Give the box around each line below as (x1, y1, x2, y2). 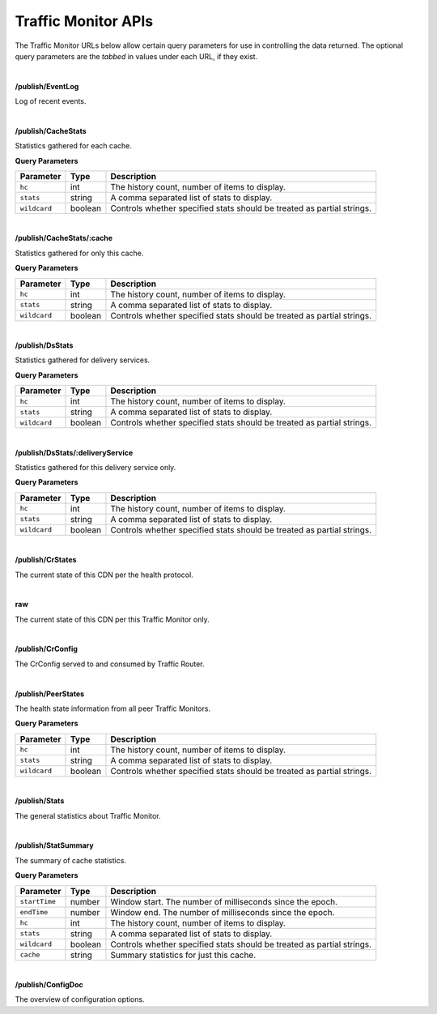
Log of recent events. (15, 96, 87, 106)
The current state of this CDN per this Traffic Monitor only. (15, 614, 210, 624)
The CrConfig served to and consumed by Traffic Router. (15, 659, 206, 669)
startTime (19, 897, 57, 906)
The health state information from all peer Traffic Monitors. (15, 704, 210, 713)
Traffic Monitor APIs (15, 12, 154, 30)
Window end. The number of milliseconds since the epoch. (110, 906, 335, 918)
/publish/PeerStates (15, 689, 85, 699)
